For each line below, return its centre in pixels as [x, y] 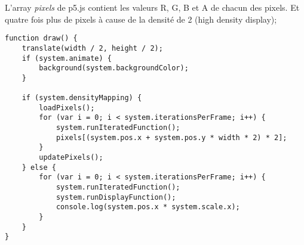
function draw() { [41, 38]
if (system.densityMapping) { [82, 98]
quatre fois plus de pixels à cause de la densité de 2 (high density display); [141, 19]
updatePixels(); [71, 158]
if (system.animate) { [67, 58]
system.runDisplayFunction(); [116, 197]
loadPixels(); [67, 108]
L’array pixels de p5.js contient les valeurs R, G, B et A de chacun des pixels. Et [152, 7]
